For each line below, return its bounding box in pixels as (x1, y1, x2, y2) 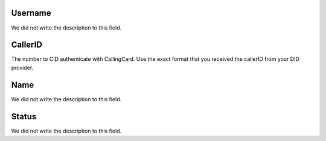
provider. (11, 64, 34, 71)
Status (11, 111, 37, 122)
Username (11, 8, 51, 18)
